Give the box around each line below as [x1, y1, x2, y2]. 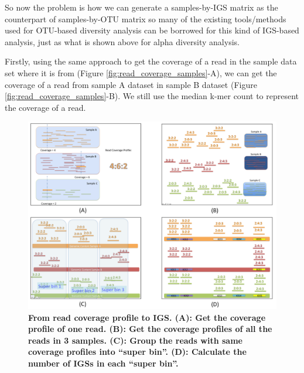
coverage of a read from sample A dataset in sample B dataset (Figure [5, 78, 257, 90]
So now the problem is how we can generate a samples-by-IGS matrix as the [5, 1, 278, 13]
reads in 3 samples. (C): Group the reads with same [28, 334, 242, 346]
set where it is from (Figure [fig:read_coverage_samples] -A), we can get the [5, 66, 277, 79]
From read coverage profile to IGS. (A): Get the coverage [28, 311, 266, 323]
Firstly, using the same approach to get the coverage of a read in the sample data [5, 55, 297, 67]
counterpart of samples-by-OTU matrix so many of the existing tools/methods [5, 12, 286, 25]
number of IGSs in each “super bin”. [28, 357, 179, 369]
